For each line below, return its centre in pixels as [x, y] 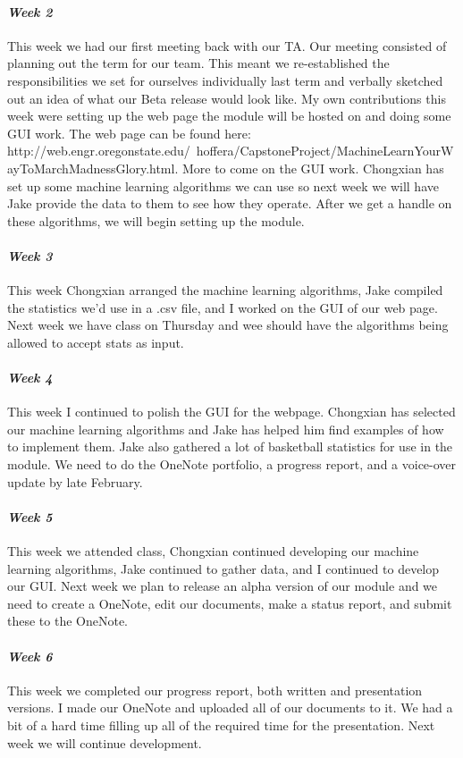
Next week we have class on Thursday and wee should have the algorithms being [228, 325]
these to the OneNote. [68, 621]
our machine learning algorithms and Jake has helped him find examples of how [226, 429]
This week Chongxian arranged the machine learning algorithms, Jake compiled [225, 290]
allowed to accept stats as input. [96, 342]
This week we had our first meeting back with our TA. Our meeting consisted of [227, 45]
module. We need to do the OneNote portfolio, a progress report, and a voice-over [232, 464]
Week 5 [30, 516]
